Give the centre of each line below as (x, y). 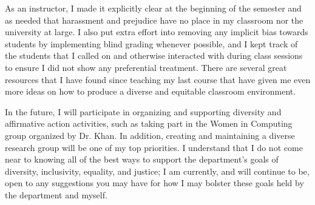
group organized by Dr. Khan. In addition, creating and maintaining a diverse (150, 135)
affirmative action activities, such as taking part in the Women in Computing (149, 123)
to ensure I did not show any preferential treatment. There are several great (146, 67)
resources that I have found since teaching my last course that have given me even (158, 79)
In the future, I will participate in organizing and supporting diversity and (143, 111)
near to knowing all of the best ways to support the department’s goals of (142, 159)
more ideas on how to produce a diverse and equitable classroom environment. (151, 91)
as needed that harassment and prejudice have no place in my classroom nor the (154, 20)
